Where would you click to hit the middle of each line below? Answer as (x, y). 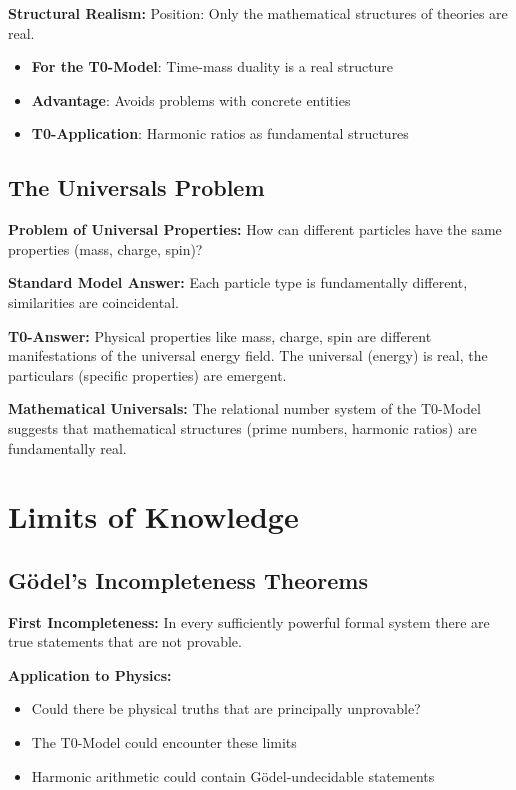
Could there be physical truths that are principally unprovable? (226, 708)
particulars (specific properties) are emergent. (147, 374)
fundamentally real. (67, 447)
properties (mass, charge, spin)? (105, 248)
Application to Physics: (90, 674)
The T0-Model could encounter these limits (164, 742)
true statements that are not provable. (125, 641)
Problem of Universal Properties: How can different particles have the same (255, 229)
